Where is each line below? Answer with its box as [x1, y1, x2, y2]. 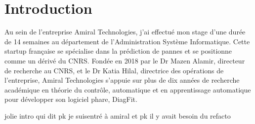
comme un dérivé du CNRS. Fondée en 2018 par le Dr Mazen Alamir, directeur [4, 55, 245, 65]
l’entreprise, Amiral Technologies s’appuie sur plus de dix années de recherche [4, 75, 240, 85]
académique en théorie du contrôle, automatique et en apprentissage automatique [4, 84, 251, 94]
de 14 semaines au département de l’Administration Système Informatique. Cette [4, 36, 250, 46]
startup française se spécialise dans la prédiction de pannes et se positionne [4, 46, 232, 56]
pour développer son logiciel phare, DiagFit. [4, 94, 137, 104]
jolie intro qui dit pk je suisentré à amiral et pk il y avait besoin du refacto [4, 110, 231, 121]
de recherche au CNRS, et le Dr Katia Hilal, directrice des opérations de [4, 65, 224, 75]
